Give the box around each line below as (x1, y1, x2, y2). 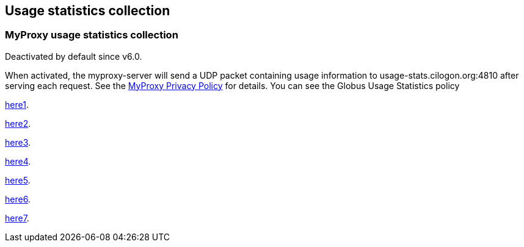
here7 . (5, 212, 29, 223)
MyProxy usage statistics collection (5, 29, 178, 41)
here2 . (5, 118, 31, 129)
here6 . (5, 193, 31, 204)
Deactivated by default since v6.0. (5, 51, 142, 62)
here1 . (5, 99, 29, 110)
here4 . (5, 156, 31, 166)
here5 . (5, 174, 31, 185)
